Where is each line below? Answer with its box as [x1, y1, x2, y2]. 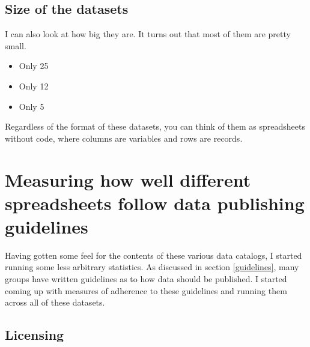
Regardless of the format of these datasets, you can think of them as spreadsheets [5, 120, 305, 133]
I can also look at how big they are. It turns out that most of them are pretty [5, 28, 291, 40]
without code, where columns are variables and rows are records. [5, 131, 243, 144]
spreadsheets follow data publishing [5, 190, 305, 215]
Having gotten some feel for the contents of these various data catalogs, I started [5, 249, 302, 261]
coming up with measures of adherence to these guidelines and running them [5, 284, 287, 297]
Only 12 [19, 79, 49, 92]
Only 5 [19, 100, 44, 112]
